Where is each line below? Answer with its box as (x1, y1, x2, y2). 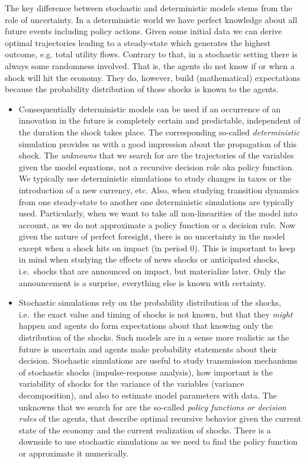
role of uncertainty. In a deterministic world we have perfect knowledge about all (5, 13, 298, 25)
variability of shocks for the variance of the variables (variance (18, 377, 244, 390)
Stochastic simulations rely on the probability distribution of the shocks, (18, 296, 281, 309)
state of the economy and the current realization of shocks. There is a (18, 423, 271, 436)
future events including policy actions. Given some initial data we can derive (5, 25, 282, 37)
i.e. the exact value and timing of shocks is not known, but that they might (18, 307, 293, 320)
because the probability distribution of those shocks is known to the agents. (5, 83, 279, 95)
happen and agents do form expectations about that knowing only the (18, 319, 273, 332)
